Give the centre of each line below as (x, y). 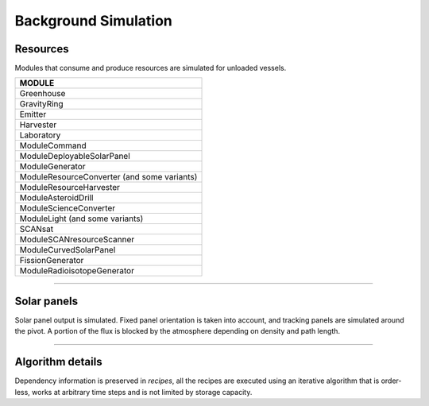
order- (391, 381)
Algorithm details (58, 362)
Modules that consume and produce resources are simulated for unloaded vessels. (151, 68)
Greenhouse (43, 94)
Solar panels (46, 301)
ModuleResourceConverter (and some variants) (108, 177)
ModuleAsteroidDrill (56, 198)
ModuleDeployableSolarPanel (75, 157)
